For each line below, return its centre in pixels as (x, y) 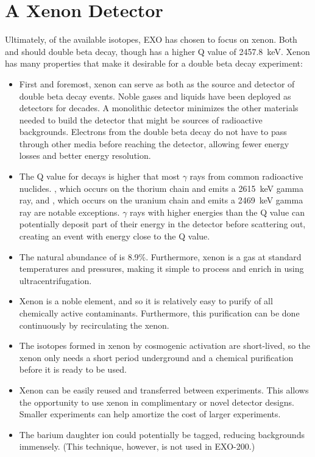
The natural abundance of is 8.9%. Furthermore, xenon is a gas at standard (160, 256)
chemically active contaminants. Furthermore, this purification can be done (159, 313)
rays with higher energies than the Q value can (217, 212)
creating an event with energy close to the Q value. (115, 236)
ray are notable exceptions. (69, 212)
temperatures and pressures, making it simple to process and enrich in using (161, 269)
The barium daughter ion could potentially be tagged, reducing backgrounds (162, 434)
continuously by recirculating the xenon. (94, 325)
